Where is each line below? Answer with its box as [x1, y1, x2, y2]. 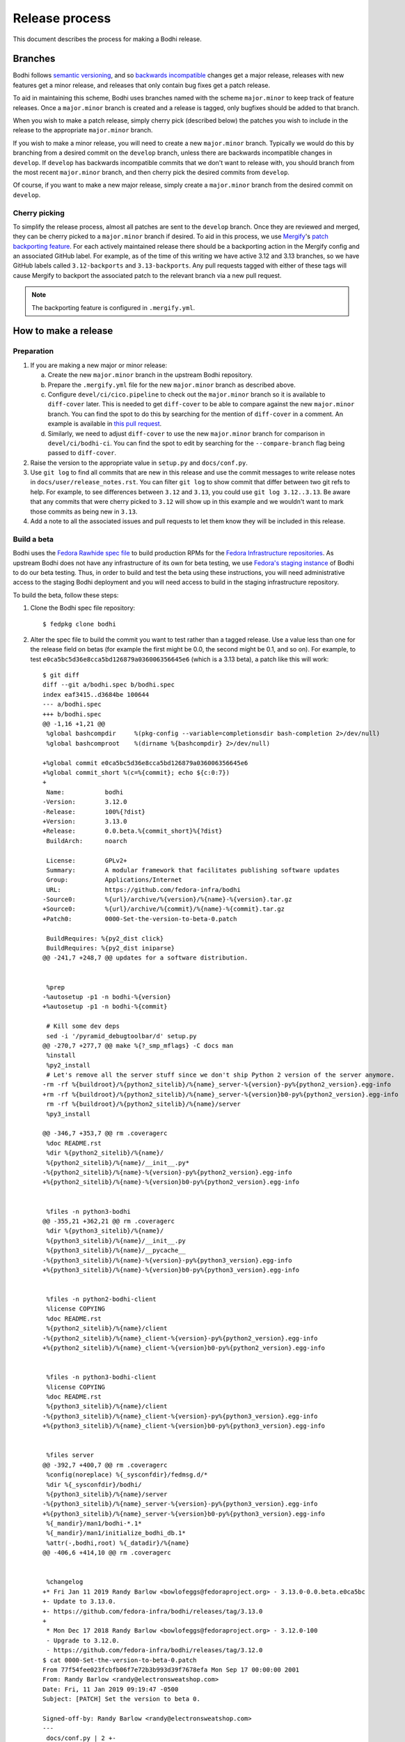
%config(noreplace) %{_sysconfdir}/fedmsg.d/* [46, 1471, 208, 1479]
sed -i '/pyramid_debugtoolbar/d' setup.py [46, 1032, 198, 1040]
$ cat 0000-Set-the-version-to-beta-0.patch [42, 1656, 198, 1664]
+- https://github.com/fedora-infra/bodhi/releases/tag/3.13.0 [42, 1607, 263, 1615]
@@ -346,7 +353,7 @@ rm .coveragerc [42, 1130, 168, 1137]
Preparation [13, 346, 54, 356]
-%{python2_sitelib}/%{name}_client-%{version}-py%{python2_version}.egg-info [42, 1334, 318, 1342]
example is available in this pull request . [47, 419, 162, 428]
